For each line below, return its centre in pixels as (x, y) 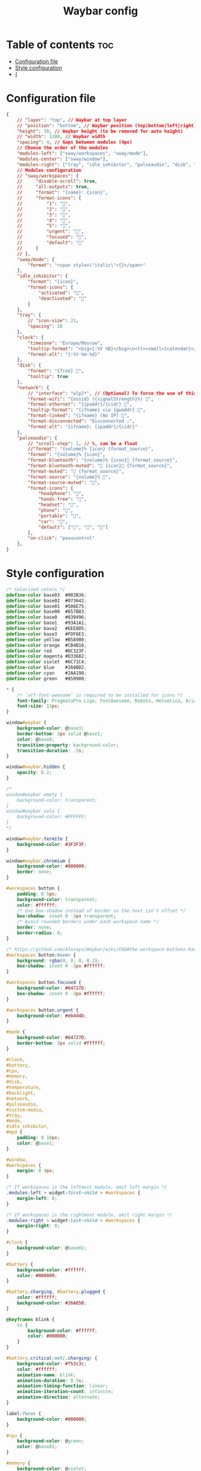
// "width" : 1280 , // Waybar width (61, 137)
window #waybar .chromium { (38, 861)
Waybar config (100, 11)
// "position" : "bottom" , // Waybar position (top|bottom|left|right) (107, 125)
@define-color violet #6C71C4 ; (46, 662)
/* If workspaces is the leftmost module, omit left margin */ (87, 1187)
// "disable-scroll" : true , (57, 181)
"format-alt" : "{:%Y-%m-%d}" (64, 354)
